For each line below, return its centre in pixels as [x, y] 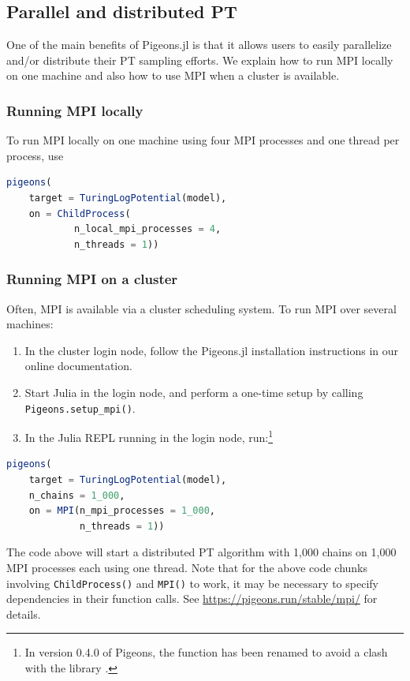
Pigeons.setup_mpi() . [80, 408]
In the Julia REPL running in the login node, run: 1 [149, 436]
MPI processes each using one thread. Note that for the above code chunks [187, 568]
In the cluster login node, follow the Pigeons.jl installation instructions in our [212, 350]
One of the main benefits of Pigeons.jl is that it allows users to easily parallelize [199, 45]
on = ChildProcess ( [80, 213]
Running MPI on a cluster [92, 279]
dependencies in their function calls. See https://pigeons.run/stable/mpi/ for [192, 599]
